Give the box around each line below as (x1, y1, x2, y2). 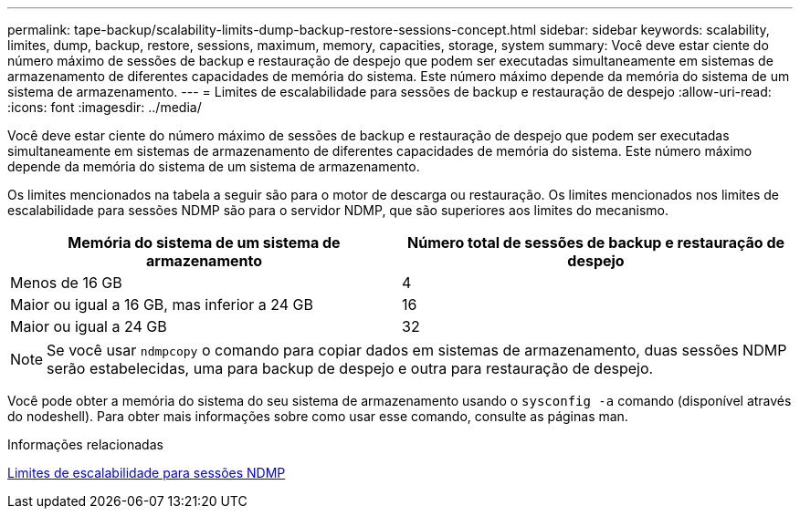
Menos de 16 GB (10, 273, 122, 292)
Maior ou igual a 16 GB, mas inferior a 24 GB (10, 295, 313, 314)
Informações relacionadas (7, 437, 163, 452)
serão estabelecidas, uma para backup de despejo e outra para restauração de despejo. (47, 359, 654, 377)
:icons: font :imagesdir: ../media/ (7, 99, 202, 115)
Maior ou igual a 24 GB (10, 317, 167, 335)
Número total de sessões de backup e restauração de (406, 233, 785, 252)
